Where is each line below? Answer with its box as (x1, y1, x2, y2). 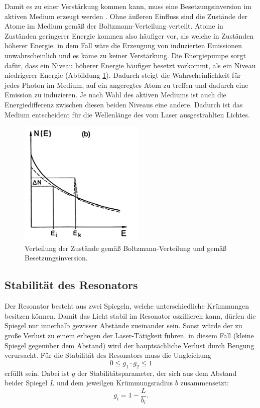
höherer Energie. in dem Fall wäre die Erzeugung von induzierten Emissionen (5, 40, 242, 51)
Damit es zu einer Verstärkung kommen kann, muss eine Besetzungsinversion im (5, 1, 251, 11)
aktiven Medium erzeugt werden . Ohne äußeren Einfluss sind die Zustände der (5, 11, 248, 21)
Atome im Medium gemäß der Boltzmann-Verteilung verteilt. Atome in (5, 21, 223, 31)
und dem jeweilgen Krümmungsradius (57, 377, 173, 388)
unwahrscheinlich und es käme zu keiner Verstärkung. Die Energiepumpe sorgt (5, 50, 246, 60)
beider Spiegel (5, 377, 48, 388)
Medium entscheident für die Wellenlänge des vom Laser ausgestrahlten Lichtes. (5, 109, 250, 119)
